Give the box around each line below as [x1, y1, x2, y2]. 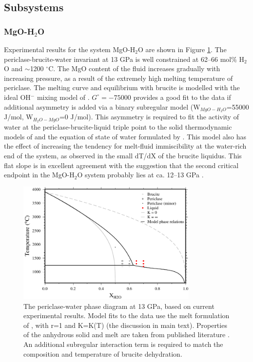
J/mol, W [4, 112, 33, 122]
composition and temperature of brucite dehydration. [23, 348, 182, 359]
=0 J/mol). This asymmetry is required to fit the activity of [59, 112, 239, 122]
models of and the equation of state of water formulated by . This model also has [4, 131, 247, 141]
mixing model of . [37, 92, 90, 102]
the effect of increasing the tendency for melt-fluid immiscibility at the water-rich [4, 141, 247, 151]
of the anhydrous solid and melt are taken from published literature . [23, 329, 230, 340]
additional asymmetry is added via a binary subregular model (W [4, 101, 200, 112]
